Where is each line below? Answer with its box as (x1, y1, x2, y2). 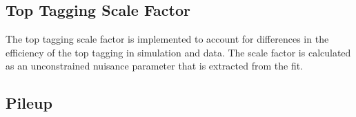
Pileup (6, 92, 52, 114)
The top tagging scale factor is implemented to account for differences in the (6, 32, 329, 46)
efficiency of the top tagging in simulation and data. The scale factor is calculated (6, 45, 351, 59)
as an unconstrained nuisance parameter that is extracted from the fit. (6, 58, 304, 73)
